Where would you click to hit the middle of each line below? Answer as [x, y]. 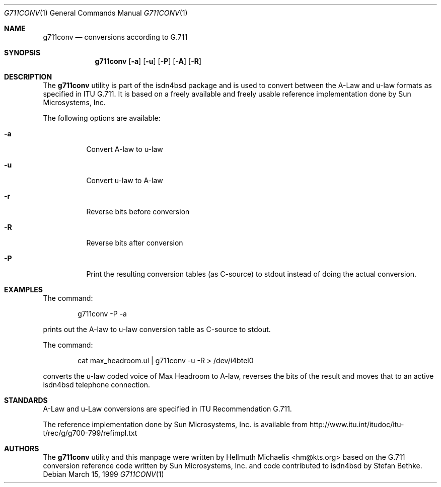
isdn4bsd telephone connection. [97, 385]
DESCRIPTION [28, 77]
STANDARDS [26, 400]
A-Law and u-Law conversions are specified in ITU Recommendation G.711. [167, 409]
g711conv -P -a [102, 314]
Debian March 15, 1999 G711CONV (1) [103, 474]
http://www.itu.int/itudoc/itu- [357, 424]
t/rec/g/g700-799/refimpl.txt [90, 433]
